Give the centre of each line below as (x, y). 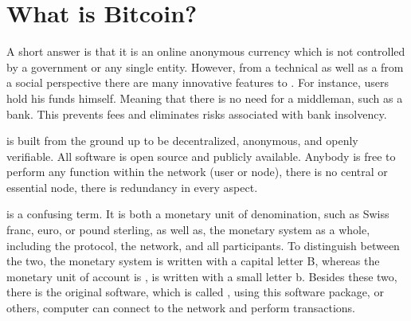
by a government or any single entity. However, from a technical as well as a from (205, 67)
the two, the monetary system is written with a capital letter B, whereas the (193, 261)
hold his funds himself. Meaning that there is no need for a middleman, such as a (205, 98)
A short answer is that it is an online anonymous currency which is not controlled (206, 51)
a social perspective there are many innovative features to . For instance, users (198, 82)
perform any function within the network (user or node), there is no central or (197, 172)
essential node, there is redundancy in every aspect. (132, 187)
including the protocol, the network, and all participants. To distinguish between (203, 245)
